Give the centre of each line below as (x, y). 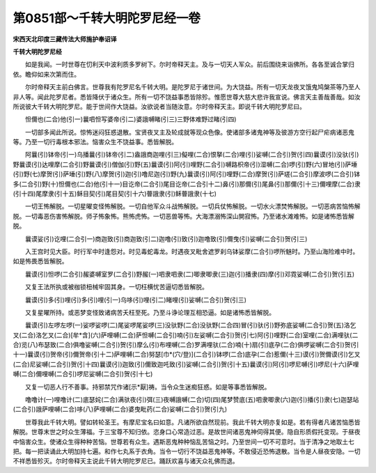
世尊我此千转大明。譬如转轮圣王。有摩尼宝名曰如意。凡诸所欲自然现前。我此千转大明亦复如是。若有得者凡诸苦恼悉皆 (193, 422)
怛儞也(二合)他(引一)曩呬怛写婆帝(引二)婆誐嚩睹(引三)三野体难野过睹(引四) (131, 119)
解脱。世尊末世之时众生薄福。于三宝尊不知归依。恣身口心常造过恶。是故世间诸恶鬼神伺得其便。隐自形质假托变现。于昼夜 (187, 432)
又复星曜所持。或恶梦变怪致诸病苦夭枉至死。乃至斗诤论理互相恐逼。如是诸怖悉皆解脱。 (150, 312)
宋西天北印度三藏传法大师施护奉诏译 (65, 39)
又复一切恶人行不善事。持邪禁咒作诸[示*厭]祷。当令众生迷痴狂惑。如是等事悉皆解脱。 (148, 387)
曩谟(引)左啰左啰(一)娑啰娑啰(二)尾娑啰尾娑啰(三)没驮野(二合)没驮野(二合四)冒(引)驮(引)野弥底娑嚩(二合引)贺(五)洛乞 (190, 325)
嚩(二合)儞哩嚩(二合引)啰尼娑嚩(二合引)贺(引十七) (83, 374)
